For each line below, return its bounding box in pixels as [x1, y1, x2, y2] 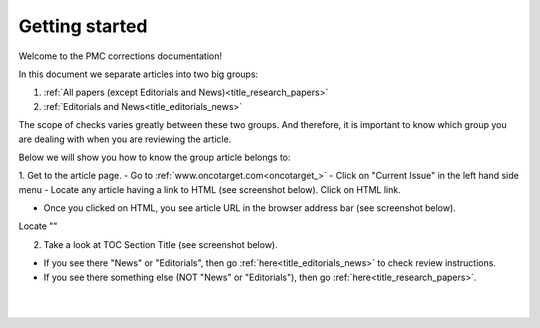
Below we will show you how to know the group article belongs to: [18, 151, 291, 163]
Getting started [18, 15, 148, 37]
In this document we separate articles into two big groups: [18, 68, 259, 80]
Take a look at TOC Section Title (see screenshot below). [43, 238, 279, 250]
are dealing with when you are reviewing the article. [18, 133, 232, 145]
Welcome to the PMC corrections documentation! [18, 50, 223, 62]
